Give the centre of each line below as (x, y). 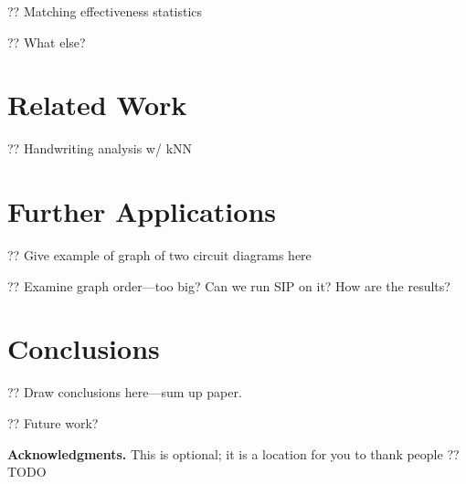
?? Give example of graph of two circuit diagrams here (159, 255)
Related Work (97, 105)
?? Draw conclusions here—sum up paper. (125, 392)
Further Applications (142, 211)
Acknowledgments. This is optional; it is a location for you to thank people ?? (233, 453)
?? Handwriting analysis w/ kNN (100, 148)
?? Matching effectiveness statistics (105, 11)
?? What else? (47, 42)
